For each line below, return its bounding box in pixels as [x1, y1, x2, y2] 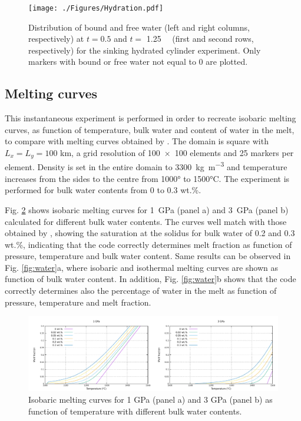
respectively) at [28, 32, 84, 45]
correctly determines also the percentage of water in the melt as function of [5, 284, 277, 297]
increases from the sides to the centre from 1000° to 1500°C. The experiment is [5, 172, 290, 184]
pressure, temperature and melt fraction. [5, 296, 151, 308]
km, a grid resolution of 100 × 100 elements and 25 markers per [60, 147, 294, 159]
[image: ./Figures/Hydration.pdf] [28, 4, 164, 12]
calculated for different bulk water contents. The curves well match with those [5, 215, 287, 227]
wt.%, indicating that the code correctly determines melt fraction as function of [5, 238, 292, 250]
